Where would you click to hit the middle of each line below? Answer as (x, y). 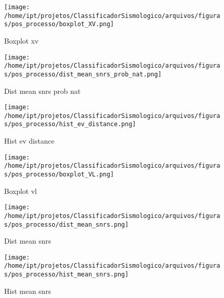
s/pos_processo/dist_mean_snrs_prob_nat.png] (83, 74)
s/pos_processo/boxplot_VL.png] (59, 174)
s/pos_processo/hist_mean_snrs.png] (66, 275)
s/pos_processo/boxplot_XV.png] (59, 24)
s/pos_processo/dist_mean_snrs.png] (66, 224)
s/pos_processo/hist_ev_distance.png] (70, 124)
